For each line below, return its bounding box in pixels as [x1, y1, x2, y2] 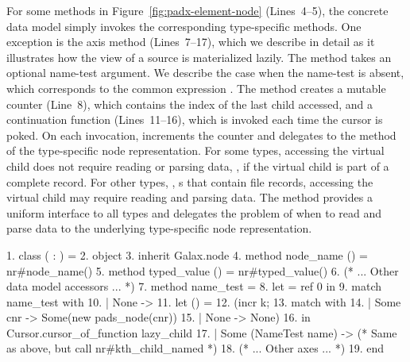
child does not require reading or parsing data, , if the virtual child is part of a [6, 157, 389, 174]
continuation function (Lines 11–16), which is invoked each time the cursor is [6, 111, 383, 128]
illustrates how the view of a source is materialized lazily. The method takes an [6, 48, 392, 65]
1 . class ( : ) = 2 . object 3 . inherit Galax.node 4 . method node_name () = [6, 246, 368, 263]
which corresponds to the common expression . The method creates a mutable [6, 79, 386, 96]
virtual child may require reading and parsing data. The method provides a [6, 189, 373, 206]
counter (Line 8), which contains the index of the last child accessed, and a [6, 95, 373, 112]
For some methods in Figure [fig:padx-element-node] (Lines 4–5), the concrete [6, 2, 389, 18]
